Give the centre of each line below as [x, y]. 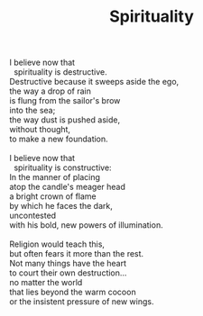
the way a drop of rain [51, 91]
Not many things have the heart [68, 264]
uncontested [33, 216]
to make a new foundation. [59, 139]
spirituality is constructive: [62, 167]
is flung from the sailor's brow [65, 101]
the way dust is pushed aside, [65, 120]
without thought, [40, 130]
